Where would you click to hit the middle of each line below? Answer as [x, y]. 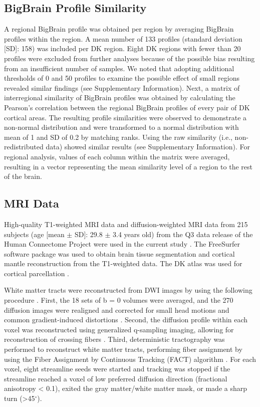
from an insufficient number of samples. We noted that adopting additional [119, 68]
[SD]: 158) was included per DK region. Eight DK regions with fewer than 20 [122, 48]
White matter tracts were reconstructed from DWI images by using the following [128, 290]
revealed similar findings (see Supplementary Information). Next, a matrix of [122, 87]
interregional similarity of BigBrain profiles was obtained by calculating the [120, 97]
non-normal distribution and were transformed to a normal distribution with [121, 127]
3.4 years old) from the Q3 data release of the [183, 234]
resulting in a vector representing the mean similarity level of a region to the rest [128, 166]
